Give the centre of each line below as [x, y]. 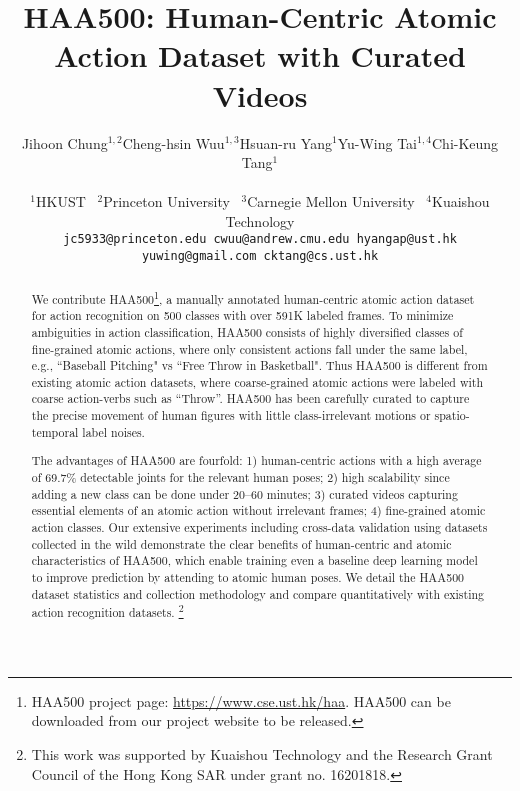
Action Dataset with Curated [260, 55]
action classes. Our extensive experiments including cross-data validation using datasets [259, 526]
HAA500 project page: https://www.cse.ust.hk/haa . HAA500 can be [241, 700]
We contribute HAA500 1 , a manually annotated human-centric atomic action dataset [253, 297]
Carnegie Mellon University [331, 201]
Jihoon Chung [64, 142]
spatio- [452, 415]
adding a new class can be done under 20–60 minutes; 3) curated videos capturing [244, 493]
